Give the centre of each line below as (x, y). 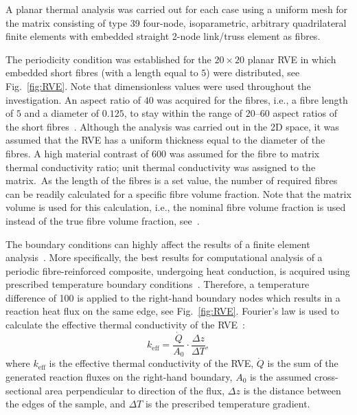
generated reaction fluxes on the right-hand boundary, (119, 376)
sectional (24, 390)
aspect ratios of (305, 113)
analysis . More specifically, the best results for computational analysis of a (164, 257)
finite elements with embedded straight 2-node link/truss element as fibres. (163, 36)
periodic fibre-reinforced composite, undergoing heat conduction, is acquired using (178, 270)
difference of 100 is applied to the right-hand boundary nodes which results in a (173, 297)
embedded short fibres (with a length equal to (102, 72)
